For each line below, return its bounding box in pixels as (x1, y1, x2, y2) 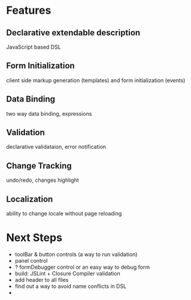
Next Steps (6, 231, 63, 245)
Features (6, 4, 51, 17)
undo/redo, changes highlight (6, 176, 79, 184)
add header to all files (14, 277, 69, 283)
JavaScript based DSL (6, 43, 61, 50)
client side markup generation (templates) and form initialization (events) (6, 76, 186, 84)
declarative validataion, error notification (6, 143, 107, 151)
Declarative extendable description (6, 28, 141, 38)
